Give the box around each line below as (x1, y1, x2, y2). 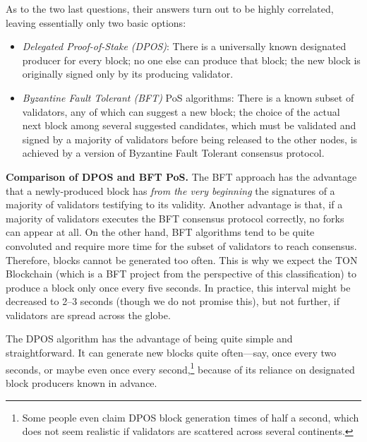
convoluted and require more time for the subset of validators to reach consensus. (6, 238, 357, 253)
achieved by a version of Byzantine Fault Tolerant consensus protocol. (22, 145, 325, 160)
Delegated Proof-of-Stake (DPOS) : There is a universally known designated (22, 39, 347, 54)
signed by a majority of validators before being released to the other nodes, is (22, 131, 358, 146)
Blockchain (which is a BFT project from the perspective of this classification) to (6, 266, 356, 281)
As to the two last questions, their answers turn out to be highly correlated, (6, 1, 334, 16)
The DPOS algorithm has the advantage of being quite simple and (6, 331, 293, 346)
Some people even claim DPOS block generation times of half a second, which (22, 410, 359, 424)
